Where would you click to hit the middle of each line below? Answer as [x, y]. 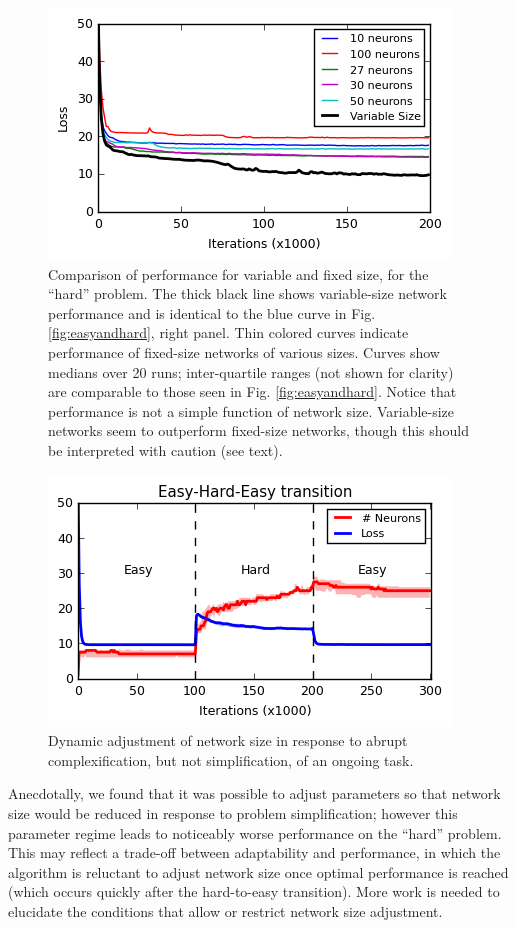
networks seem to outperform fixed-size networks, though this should [258, 430]
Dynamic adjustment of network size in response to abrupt [228, 740]
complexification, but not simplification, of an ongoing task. [231, 759]
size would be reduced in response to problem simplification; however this [233, 812]
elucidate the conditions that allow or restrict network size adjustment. [225, 910]
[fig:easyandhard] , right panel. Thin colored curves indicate [228, 332]
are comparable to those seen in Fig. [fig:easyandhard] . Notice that [252, 391]
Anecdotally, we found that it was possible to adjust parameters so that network [254, 793]
